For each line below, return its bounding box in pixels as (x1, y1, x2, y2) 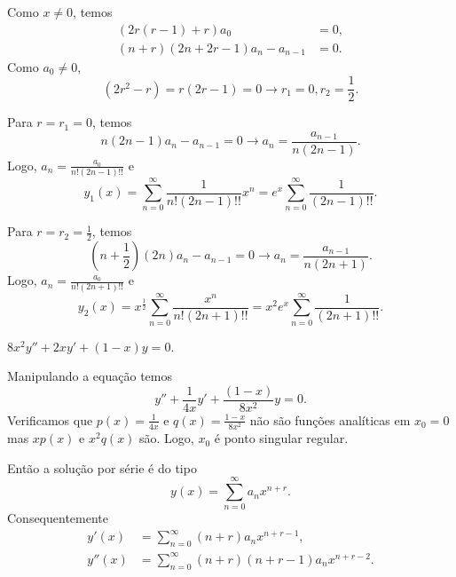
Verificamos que (7, 410, 93, 429)
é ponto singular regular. (214, 429, 349, 447)
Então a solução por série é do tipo (7, 458, 197, 477)
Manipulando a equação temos (7, 367, 172, 385)
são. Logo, (139, 429, 194, 447)
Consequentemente (7, 509, 109, 527)
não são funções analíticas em (249, 410, 411, 429)
